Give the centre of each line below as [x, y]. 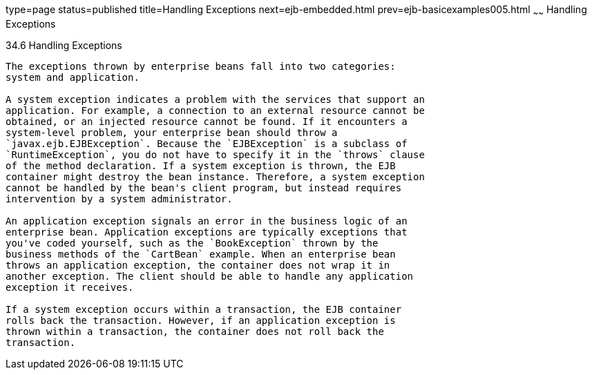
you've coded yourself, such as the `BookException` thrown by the [192, 243]
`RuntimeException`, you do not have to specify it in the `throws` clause [215, 154]
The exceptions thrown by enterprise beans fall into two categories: [201, 66]
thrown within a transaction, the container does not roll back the [195, 331]
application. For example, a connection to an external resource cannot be [215, 110]
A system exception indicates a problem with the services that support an [215, 99]
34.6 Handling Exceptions [64, 45]
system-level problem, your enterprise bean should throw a [172, 132]
